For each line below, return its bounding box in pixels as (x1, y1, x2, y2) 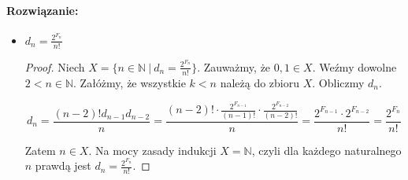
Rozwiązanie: (6, 2, 79, 18)
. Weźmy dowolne (312, 58, 397, 75)
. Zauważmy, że (197, 58, 271, 75)
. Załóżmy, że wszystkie (73, 74, 186, 90)
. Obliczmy (312, 74, 365, 90)
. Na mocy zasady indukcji (88, 141, 217, 158)
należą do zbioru (220, 74, 300, 90)
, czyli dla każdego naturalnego (251, 141, 402, 158)
